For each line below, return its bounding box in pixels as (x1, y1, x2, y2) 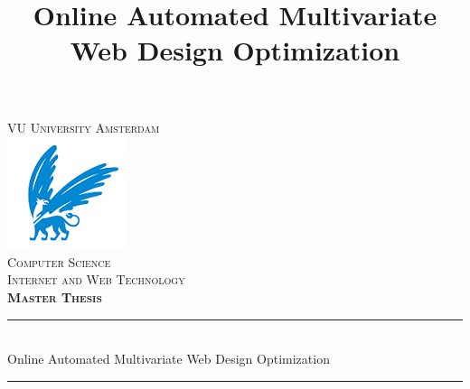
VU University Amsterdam (7, 117, 160, 136)
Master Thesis (7, 287, 102, 306)
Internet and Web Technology (7, 270, 185, 289)
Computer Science (7, 252, 111, 271)
